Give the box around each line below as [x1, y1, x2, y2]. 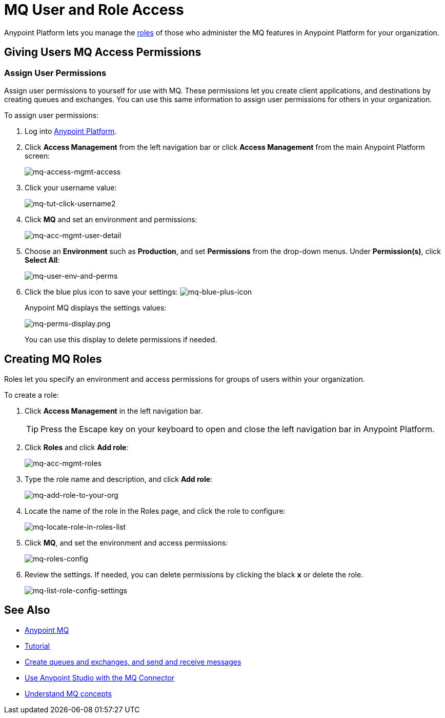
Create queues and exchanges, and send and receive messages [25, 657, 241, 666]
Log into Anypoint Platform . [25, 126, 117, 135]
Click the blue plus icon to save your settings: [25, 287, 178, 296]
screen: [25, 151, 50, 160]
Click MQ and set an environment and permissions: [25, 215, 197, 224]
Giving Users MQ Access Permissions [4, 46, 201, 59]
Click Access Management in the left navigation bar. [25, 406, 203, 415]
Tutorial [25, 641, 50, 650]
